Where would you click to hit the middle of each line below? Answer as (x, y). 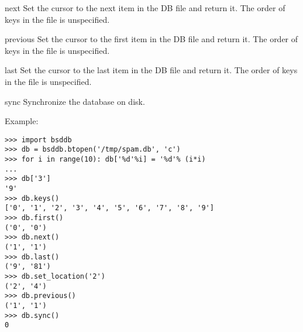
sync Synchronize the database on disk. (75, 101)
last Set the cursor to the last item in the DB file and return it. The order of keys (151, 70)
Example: (22, 121)
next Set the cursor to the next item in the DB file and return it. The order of (145, 8)
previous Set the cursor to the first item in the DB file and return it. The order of (151, 39)
